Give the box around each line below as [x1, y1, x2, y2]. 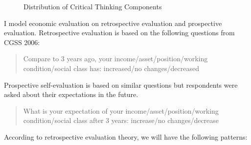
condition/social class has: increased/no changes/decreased [23, 63, 199, 73]
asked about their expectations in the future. [4, 89, 138, 99]
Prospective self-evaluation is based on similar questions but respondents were [4, 79, 238, 90]
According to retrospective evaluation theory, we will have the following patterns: [4, 131, 248, 142]
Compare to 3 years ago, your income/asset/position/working [23, 53, 208, 64]
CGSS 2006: [4, 37, 40, 47]
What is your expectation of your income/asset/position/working [23, 105, 219, 116]
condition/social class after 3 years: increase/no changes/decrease [23, 115, 219, 125]
